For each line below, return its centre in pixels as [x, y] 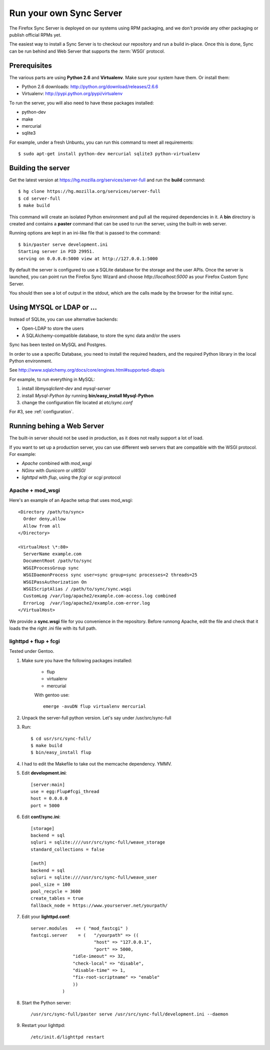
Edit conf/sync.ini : [41, 817]
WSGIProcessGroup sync [51, 568]
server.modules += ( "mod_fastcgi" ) [79, 928]
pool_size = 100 [50, 884]
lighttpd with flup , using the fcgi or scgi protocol [71, 477]
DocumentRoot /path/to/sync [58, 561]
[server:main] [48, 784]
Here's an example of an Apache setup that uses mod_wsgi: [71, 500]
